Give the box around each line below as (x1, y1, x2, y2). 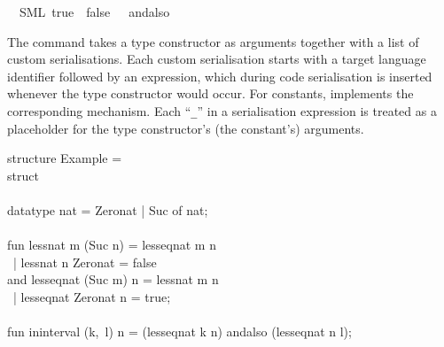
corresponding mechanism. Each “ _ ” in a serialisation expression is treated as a (7, 101, 437, 120)
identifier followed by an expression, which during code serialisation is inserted (7, 66, 432, 85)
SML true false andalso (19, 3, 170, 20)
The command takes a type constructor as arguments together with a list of (7, 32, 419, 50)
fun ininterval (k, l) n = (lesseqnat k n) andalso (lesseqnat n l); (7, 322, 352, 341)
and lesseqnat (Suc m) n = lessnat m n (7, 270, 219, 289)
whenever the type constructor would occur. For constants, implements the (7, 84, 414, 103)
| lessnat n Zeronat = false (12, 252, 157, 271)
